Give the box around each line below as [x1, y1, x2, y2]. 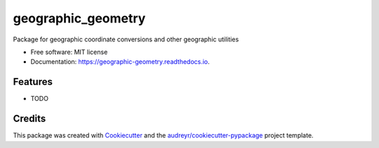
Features [13, 76, 53, 88]
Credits [13, 113, 46, 125]
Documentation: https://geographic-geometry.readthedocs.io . [30, 58, 210, 66]
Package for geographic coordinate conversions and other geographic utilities [13, 35, 239, 43]
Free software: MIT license [30, 48, 108, 56]
